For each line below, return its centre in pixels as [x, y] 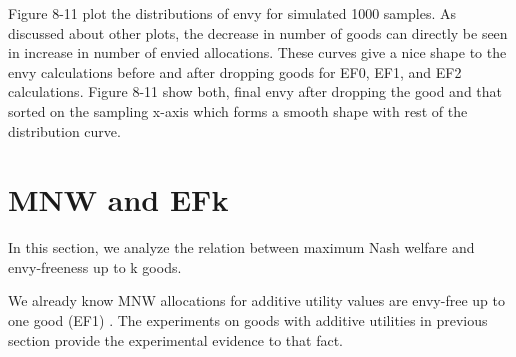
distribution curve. [64, 130]
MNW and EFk [118, 199]
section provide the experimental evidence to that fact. [175, 339]
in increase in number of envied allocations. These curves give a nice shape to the [257, 52]
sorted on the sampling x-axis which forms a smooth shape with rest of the [238, 110]
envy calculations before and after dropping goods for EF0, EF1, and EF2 [235, 71]
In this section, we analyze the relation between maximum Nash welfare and [241, 247]
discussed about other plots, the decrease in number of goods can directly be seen [258, 32]
